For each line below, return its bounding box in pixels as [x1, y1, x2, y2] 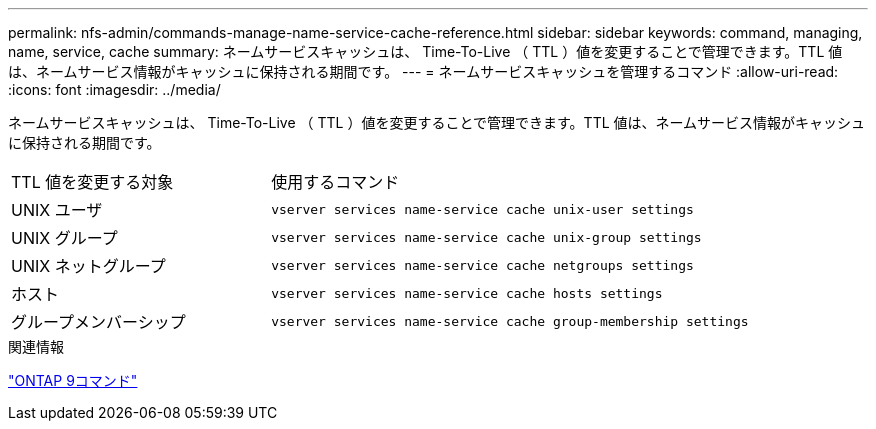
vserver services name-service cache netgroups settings [271, 257, 694, 273]
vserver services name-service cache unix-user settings [271, 201, 694, 217]
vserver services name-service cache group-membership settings [271, 313, 749, 329]
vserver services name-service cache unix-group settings [271, 229, 702, 245]
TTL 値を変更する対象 [11, 172, 174, 192]
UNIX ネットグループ [11, 256, 166, 276]
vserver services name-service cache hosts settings [271, 285, 663, 301]
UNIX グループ [11, 228, 118, 248]
